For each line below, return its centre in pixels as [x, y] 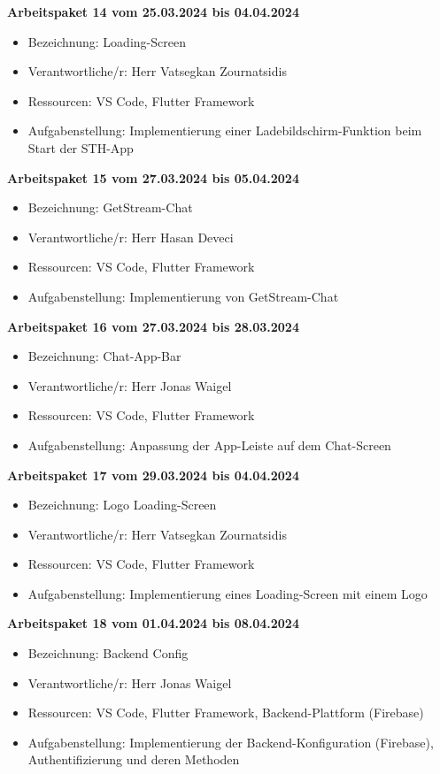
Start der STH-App [81, 147]
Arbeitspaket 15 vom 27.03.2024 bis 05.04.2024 [153, 177]
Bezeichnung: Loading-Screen [107, 41]
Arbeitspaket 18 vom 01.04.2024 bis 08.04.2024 [153, 623]
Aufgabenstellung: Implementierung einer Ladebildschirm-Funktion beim [225, 130]
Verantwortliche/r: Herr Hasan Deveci [131, 237]
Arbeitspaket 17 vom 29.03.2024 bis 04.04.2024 [153, 475]
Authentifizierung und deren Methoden [134, 759]
